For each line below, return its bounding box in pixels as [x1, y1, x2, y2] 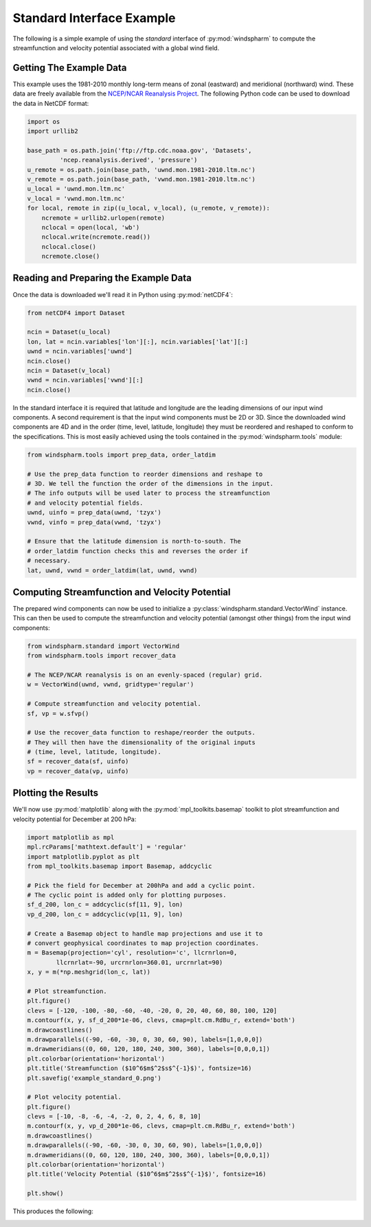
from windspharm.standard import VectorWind [27, 642, 180, 650]
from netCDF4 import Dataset [27, 309, 126, 316]
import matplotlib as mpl [27, 833, 115, 841]
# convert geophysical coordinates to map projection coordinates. [27, 940, 260, 947]
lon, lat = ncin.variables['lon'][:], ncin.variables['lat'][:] [27, 338, 249, 345]
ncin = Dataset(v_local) [27, 367, 111, 374]
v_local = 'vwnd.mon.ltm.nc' [27, 195, 126, 202]
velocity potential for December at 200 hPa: [12, 815, 137, 823]
